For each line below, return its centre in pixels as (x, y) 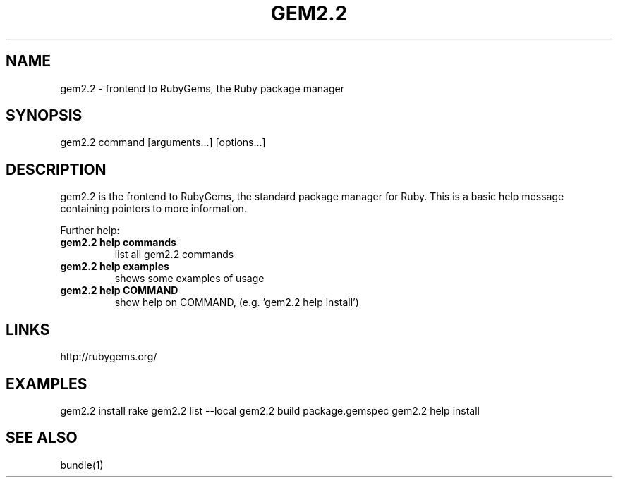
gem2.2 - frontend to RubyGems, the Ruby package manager (202, 88)
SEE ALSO (42, 438)
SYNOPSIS (44, 116)
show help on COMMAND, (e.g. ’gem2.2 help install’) (237, 302)
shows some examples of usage (189, 279)
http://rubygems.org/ (109, 357)
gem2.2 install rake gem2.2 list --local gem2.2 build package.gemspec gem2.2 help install (270, 410)
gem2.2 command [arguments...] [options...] (163, 142)
